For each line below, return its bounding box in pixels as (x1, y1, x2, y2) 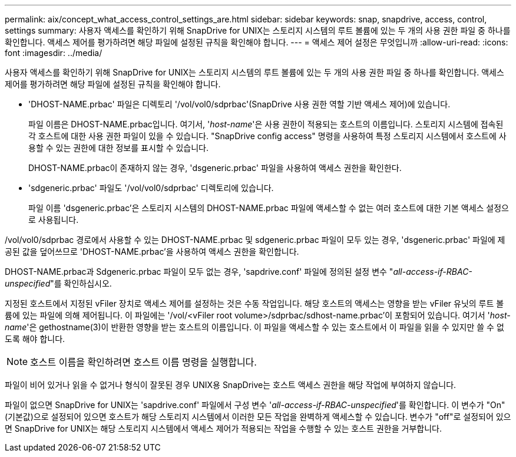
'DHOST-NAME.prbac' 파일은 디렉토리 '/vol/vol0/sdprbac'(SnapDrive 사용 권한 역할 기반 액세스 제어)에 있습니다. (28, 99, 451, 109)
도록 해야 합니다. (5, 334, 65, 344)
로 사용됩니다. (28, 215, 79, 225)
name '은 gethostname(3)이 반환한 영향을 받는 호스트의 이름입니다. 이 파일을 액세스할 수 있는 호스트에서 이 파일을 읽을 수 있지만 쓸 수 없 (5, 322, 504, 332)
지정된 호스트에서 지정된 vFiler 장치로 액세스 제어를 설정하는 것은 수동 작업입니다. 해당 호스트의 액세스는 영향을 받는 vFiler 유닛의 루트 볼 (5, 298, 504, 308)
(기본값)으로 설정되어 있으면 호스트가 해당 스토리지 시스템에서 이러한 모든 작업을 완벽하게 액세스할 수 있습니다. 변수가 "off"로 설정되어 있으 (5, 412, 511, 422)
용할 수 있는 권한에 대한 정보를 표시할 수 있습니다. (28, 143, 209, 153)
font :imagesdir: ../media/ (5, 48, 102, 58)
